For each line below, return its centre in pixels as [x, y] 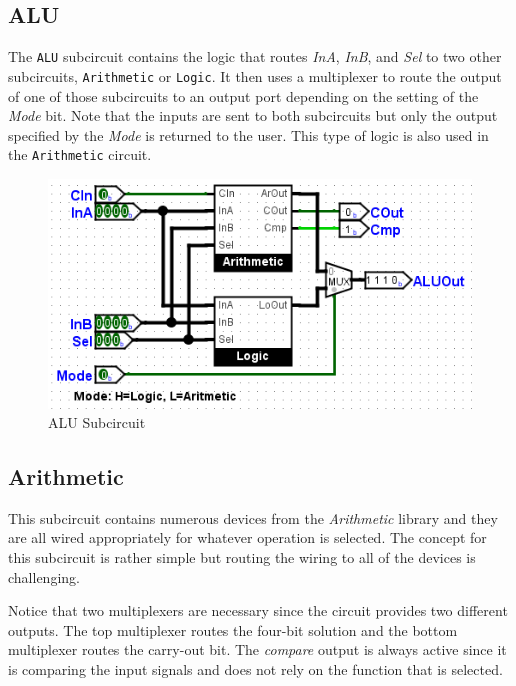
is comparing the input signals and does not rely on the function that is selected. [255, 669]
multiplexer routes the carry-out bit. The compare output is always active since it [257, 649]
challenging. [44, 576]
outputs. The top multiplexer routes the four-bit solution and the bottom [233, 629]
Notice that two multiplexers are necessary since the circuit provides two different [258, 610]
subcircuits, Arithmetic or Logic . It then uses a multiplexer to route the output [255, 75]
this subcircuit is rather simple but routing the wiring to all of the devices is [242, 557]
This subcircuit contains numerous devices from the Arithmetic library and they [253, 517]
